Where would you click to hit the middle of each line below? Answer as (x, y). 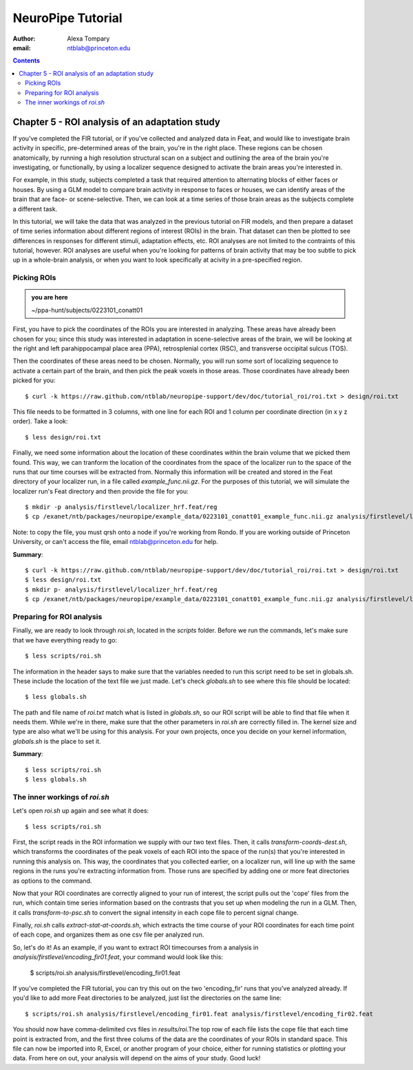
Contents (27, 61)
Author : (24, 39)
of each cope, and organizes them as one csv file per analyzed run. (108, 935)
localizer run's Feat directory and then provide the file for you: (100, 491)
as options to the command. (52, 881)
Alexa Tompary (88, 39)
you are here (50, 297)
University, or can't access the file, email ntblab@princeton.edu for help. (115, 542)
